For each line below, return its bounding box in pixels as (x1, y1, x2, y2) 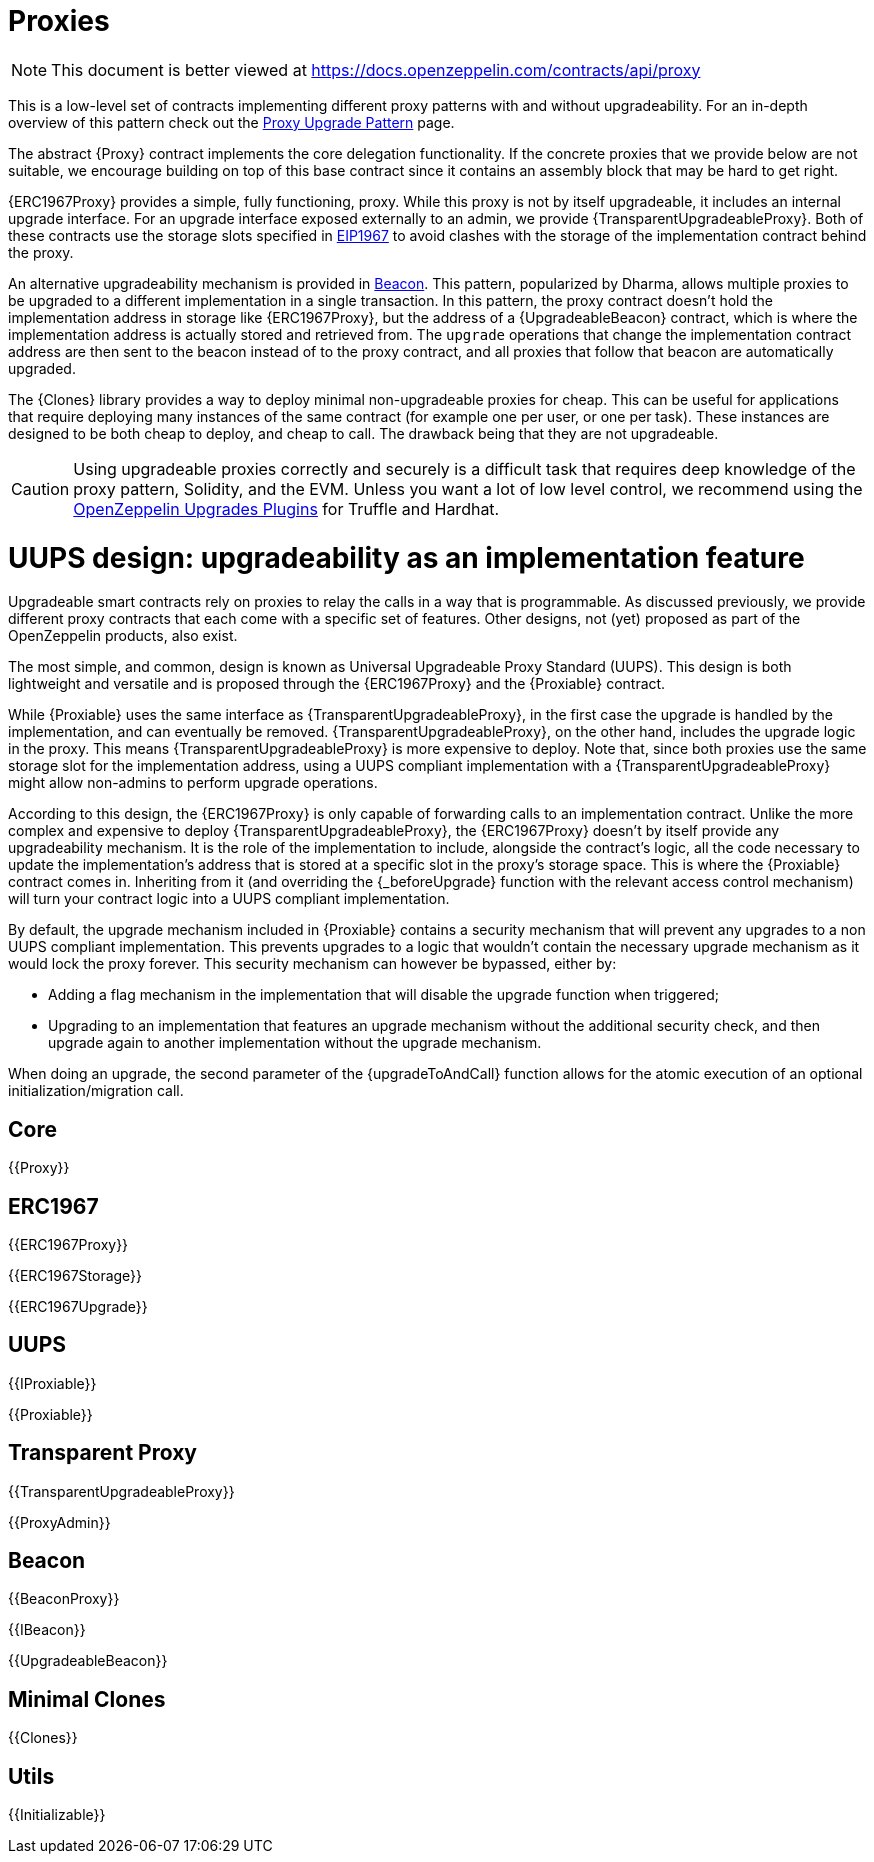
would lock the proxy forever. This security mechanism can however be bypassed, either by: (8, 955, 617, 973)
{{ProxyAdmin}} (8, 1513, 111, 1531)
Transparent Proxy (8, 1440, 197, 1466)
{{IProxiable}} (8, 1374, 97, 1392)
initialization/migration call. (8, 1082, 184, 1100)
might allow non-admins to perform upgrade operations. (8, 774, 378, 792)
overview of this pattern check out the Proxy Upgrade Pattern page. (8, 113, 455, 131)
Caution (11, 478, 70, 499)
